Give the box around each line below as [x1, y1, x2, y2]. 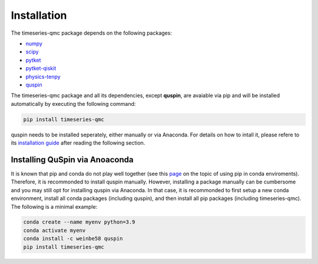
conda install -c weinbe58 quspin [23, 235, 123, 242]
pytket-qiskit [25, 65, 57, 72]
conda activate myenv [23, 227, 86, 233]
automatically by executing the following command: [11, 100, 136, 107]
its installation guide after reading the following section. [11, 139, 145, 146]
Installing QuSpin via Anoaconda [11, 155, 134, 165]
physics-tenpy [25, 73, 61, 80]
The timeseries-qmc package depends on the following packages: [11, 29, 172, 36]
